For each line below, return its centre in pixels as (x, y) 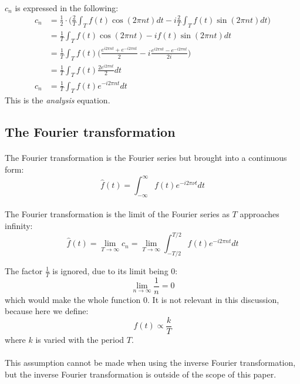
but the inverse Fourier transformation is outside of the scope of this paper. (141, 374)
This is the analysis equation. (58, 100)
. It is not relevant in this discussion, (213, 299)
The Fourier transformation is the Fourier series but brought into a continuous (146, 158)
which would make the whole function (73, 299)
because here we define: (47, 311)
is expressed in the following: (67, 7)
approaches (259, 214)
